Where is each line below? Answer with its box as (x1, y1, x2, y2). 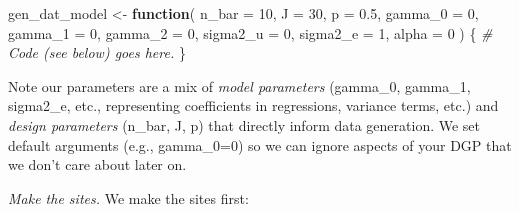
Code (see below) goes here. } (8, 42, 186, 63)
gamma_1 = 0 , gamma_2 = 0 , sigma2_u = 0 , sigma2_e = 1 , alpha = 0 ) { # (8, 22, 493, 43)
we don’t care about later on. (8, 154, 187, 175)
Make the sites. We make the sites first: (8, 187, 249, 208)
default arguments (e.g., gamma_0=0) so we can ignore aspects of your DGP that (8, 134, 512, 155)
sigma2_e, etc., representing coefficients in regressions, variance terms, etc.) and (8, 95, 499, 116)
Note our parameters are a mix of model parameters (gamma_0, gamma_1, (8, 75, 471, 96)
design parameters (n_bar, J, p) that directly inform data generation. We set (8, 114, 481, 135)
